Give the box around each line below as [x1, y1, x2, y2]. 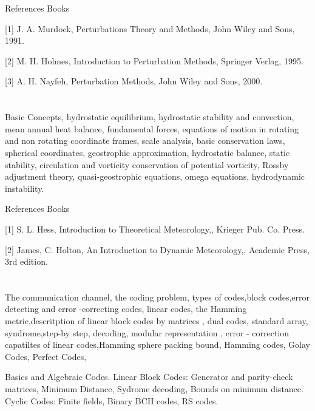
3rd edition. [5, 255, 48, 268]
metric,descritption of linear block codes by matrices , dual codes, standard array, [5, 314, 308, 327]
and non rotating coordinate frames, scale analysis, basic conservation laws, [5, 134, 285, 147]
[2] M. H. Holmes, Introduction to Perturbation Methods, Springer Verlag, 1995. [5, 54, 303, 67]
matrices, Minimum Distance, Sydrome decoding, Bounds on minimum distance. [5, 382, 303, 395]
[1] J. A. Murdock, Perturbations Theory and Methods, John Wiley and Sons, [5, 22, 295, 35]
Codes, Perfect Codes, [5, 350, 87, 362]
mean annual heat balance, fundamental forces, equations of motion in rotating [5, 122, 299, 135]
